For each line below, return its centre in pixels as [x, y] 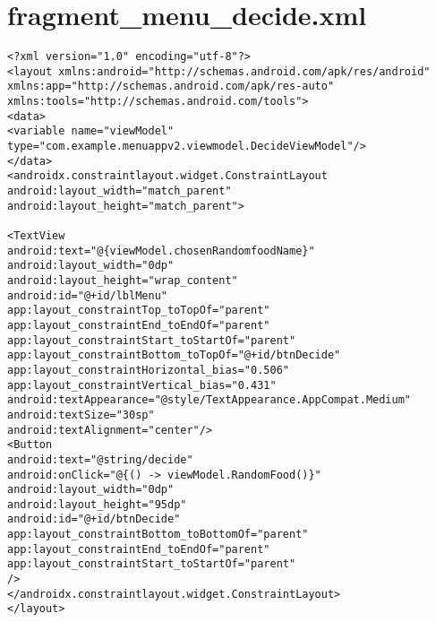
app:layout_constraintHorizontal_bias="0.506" [148, 370]
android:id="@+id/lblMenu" [87, 295]
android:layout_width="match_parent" [120, 191]
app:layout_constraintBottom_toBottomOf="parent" [158, 535]
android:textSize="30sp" [81, 415]
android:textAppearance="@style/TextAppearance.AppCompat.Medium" [209, 400]
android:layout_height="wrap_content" [123, 280]
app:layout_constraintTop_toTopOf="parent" [139, 311]
